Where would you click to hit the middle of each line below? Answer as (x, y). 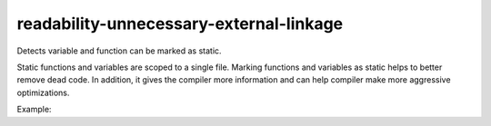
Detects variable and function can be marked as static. (119, 51)
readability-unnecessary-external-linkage (180, 24)
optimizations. (43, 92)
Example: (34, 110)
